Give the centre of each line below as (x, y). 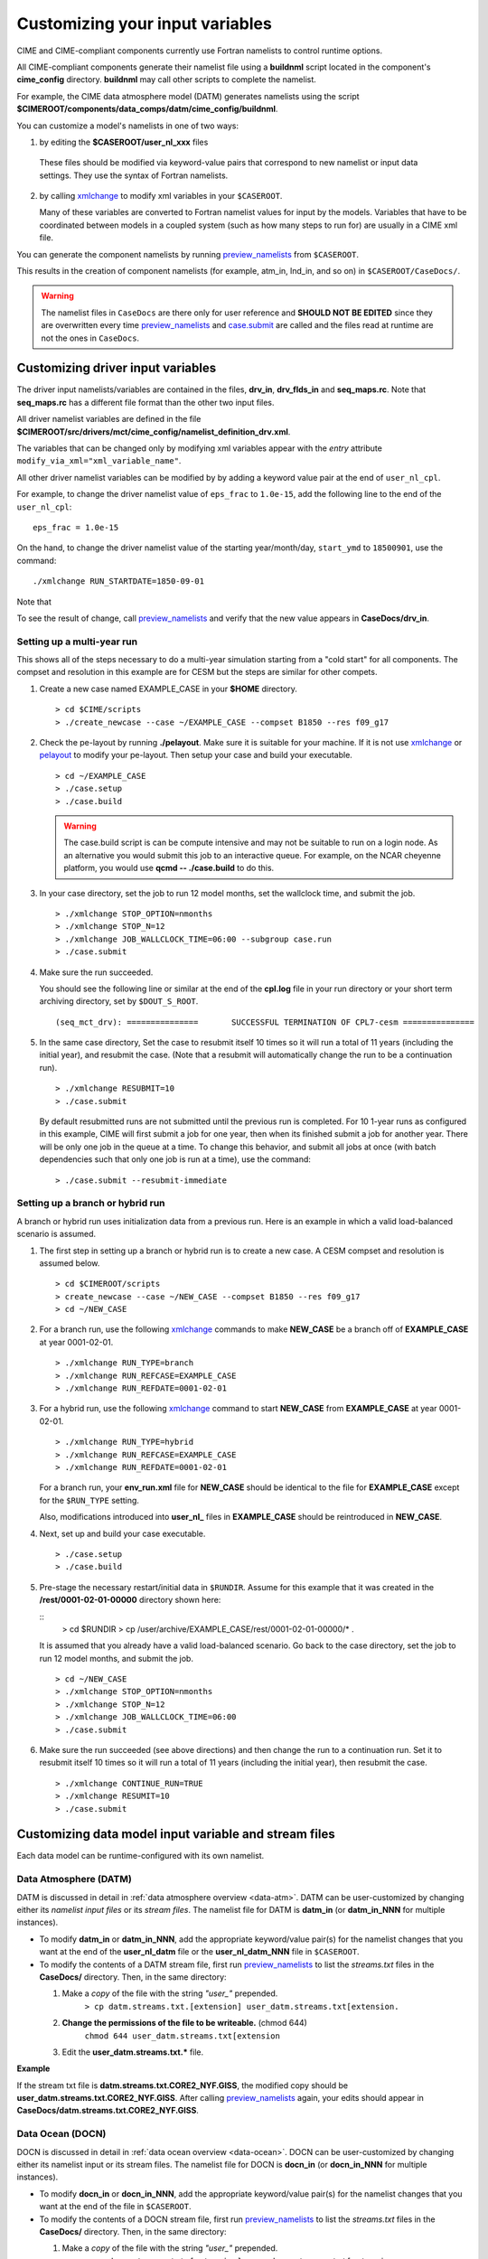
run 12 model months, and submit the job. (117, 1658)
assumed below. (70, 1263)
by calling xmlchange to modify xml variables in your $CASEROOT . (161, 196)
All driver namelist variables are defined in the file (109, 419)
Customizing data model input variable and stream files (176, 1834)
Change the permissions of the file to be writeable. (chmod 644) (184, 2023)
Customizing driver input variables (117, 368)
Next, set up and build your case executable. (122, 1533)
